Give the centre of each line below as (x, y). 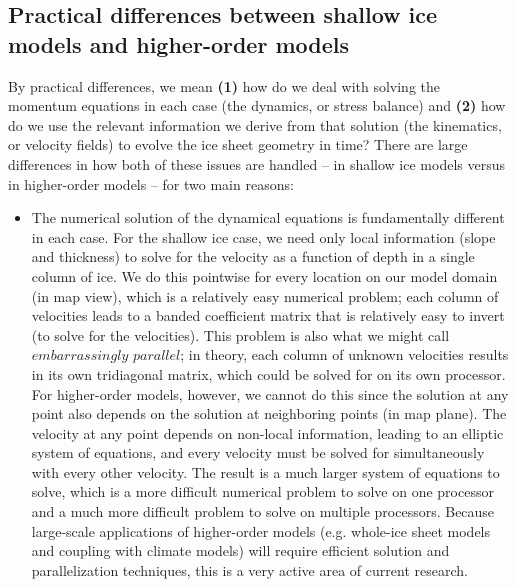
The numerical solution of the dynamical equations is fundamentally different (268, 217)
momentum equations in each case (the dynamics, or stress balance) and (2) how (257, 105)
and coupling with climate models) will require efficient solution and (240, 550)
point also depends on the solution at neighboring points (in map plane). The (269, 413)
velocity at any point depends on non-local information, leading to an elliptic (267, 432)
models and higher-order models (179, 43)
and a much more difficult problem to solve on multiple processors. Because (263, 511)
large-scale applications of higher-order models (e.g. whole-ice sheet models (261, 530)
